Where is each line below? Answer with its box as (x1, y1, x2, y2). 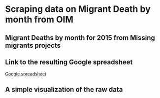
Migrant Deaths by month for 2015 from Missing (5, 33, 155, 42)
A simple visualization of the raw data (5, 85, 123, 94)
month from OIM (5, 14, 74, 25)
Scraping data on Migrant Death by (5, 3, 151, 15)
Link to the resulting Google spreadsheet (5, 58, 133, 66)
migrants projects (5, 41, 61, 50)
